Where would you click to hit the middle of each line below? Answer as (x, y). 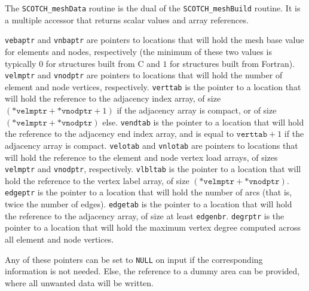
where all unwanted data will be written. (79, 282)
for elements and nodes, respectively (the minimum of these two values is (138, 51)
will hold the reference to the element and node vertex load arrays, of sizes (141, 157)
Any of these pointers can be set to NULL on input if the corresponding (134, 259)
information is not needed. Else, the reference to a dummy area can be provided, (152, 271)
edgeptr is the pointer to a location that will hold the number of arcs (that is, (149, 192)
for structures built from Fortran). (232, 63)
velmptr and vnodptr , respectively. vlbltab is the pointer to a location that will (153, 169)
